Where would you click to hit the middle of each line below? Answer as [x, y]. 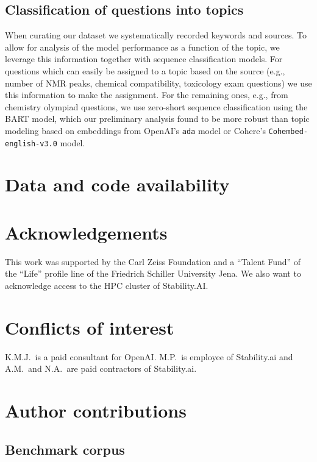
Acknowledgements [86, 232]
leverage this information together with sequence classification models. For [144, 59]
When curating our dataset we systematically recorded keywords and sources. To [156, 35]
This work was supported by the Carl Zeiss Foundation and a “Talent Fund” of [153, 261]
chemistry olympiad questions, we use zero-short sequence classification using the [156, 106]
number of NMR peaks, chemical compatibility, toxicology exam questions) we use [158, 83]
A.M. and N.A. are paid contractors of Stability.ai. [101, 368]
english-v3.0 [31, 144]
